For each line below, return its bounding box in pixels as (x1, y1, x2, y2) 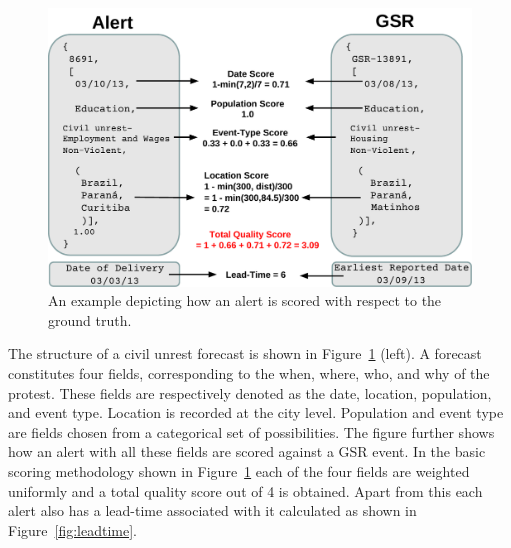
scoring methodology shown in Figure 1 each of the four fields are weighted (8, 461, 470, 481)
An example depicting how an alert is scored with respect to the (48, 290, 442, 311)
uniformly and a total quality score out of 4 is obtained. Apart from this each (8, 480, 483, 501)
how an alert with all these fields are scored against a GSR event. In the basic (8, 441, 486, 462)
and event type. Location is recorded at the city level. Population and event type (8, 402, 504, 423)
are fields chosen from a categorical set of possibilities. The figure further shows (8, 421, 495, 442)
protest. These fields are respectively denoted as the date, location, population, (8, 382, 492, 403)
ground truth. (48, 309, 132, 330)
